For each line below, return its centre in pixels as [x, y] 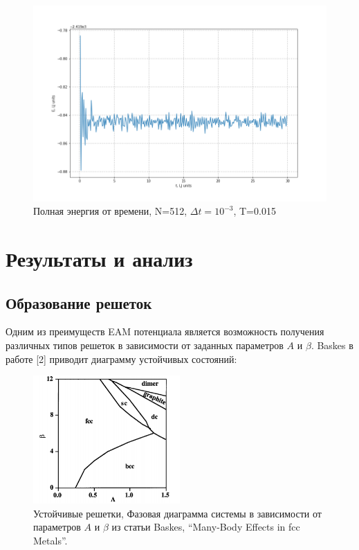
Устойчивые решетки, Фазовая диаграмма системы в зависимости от [177, 513]
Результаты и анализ [99, 259]
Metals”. [50, 540]
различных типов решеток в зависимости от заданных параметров [145, 345]
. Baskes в [332, 345]
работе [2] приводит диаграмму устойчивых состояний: [121, 358]
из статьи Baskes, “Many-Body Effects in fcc [206, 527]
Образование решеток [79, 302]
